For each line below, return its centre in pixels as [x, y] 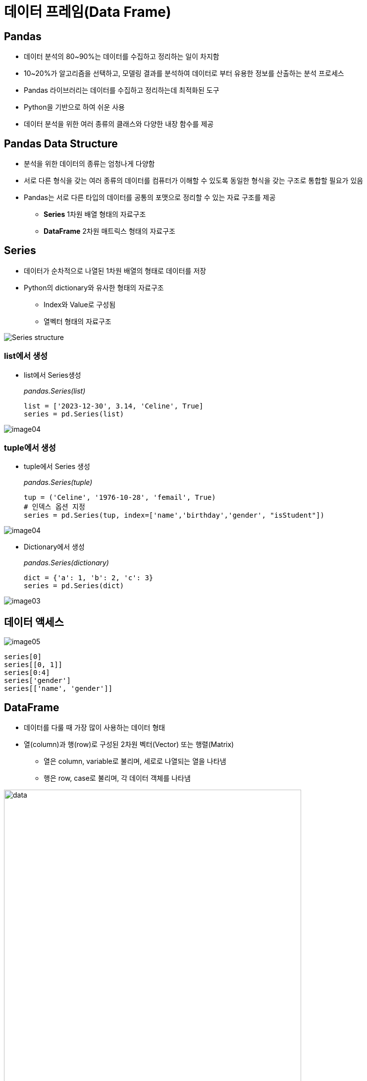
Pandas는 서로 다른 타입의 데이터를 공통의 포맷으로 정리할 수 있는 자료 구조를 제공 [150, 198]
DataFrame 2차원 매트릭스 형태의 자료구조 [109, 231]
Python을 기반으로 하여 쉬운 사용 [74, 107]
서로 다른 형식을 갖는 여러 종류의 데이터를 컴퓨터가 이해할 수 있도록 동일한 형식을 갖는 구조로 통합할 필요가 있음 [194, 181]
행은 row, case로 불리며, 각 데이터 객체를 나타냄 [117, 778]
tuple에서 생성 [30, 447]
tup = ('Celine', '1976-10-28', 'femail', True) [120, 498]
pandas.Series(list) [55, 391]
